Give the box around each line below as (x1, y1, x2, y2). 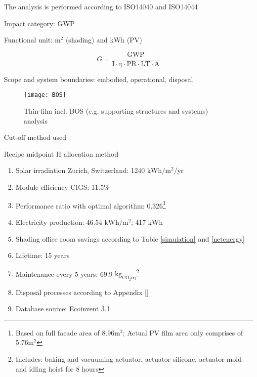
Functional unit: (4, 35, 53, 45)
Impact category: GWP (4, 18, 75, 28)
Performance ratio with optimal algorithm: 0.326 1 (15, 199, 166, 210)
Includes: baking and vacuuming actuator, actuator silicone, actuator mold (15, 353, 242, 364)
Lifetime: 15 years (15, 250, 70, 260)
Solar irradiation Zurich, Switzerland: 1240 (15, 165, 145, 175)
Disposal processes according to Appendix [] (15, 287, 149, 297)
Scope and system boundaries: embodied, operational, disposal (4, 74, 193, 84)
